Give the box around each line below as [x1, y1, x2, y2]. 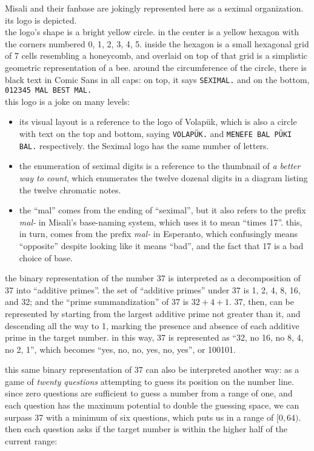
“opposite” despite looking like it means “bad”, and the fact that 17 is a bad [19, 239, 304, 252]
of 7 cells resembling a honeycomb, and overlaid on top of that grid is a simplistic [5, 49, 308, 62]
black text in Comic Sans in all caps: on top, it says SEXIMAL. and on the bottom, [5, 73, 310, 85]
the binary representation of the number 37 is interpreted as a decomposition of [5, 272, 301, 284]
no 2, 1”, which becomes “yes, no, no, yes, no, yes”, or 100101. [5, 342, 236, 355]
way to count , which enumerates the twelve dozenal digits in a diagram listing [19, 171, 308, 184]
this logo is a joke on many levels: [5, 95, 130, 107]
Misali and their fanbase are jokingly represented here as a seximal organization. [5, 2, 304, 14]
